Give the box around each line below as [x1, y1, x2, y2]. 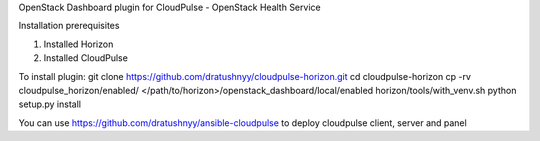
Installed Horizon [43, 38, 114, 50]
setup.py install [18, 98, 82, 110]
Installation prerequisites [18, 20, 120, 32]
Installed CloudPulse [43, 52, 129, 64]
